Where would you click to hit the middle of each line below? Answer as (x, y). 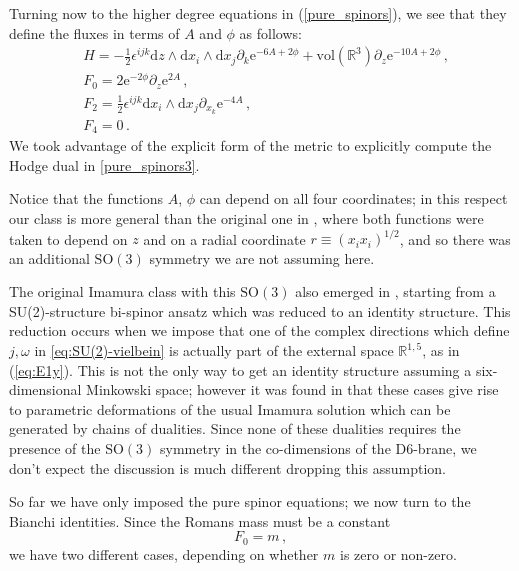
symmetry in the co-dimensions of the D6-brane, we (318, 448)
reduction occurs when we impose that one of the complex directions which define (259, 330)
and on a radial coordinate (224, 238)
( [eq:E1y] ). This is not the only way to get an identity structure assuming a (240, 369)
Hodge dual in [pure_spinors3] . (104, 164)
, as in (441, 350)
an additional (49, 257)
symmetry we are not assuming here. (262, 257)
